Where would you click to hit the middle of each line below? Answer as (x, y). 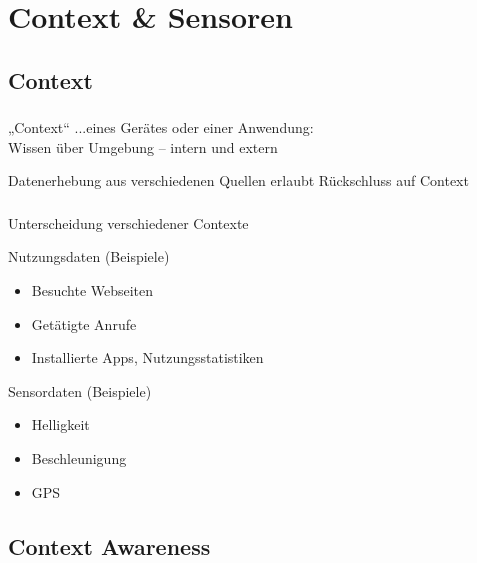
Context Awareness (109, 545)
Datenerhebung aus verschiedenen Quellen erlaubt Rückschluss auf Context (238, 180)
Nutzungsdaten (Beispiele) (89, 256)
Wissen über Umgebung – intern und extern (143, 146)
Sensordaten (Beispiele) (80, 390)
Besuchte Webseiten (92, 289)
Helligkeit (60, 424)
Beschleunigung (79, 457)
